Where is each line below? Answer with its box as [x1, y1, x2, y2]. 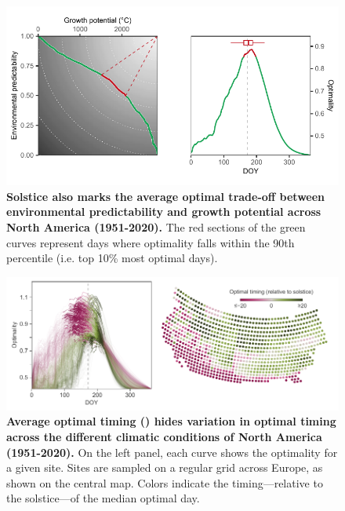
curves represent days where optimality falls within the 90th [6, 234, 295, 250]
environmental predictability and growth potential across [6, 203, 321, 220]
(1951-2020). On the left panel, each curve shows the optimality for [6, 443, 338, 460]
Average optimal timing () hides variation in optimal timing [6, 413, 336, 429]
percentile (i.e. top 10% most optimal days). [6, 250, 218, 266]
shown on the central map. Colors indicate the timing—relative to [6, 474, 323, 491]
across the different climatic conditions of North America [6, 428, 322, 444]
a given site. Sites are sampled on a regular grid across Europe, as [6, 459, 323, 476]
